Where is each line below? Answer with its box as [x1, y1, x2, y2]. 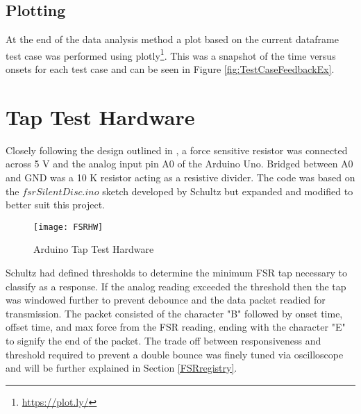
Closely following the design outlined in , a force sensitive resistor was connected [6, 142, 348, 157]
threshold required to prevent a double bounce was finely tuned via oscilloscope [6, 347, 344, 361]
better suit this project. [6, 197, 105, 212]
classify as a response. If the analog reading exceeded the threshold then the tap [6, 279, 346, 293]
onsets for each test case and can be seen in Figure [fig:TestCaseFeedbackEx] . [6, 62, 335, 76]
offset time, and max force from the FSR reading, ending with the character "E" [6, 320, 346, 334]
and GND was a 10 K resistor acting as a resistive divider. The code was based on [6, 169, 355, 184]
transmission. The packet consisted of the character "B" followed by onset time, [6, 306, 343, 320]
